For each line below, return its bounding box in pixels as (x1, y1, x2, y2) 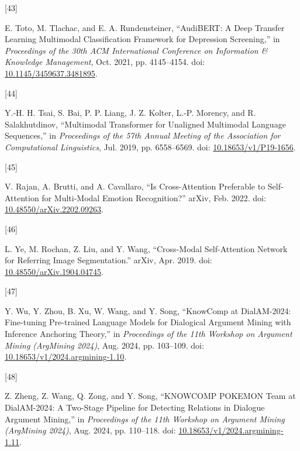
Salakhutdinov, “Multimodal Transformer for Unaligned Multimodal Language (5, 118, 286, 130)
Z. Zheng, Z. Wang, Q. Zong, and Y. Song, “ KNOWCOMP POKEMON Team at (5, 390, 296, 402)
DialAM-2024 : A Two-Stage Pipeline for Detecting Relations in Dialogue (5, 401, 265, 414)
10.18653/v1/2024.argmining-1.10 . (5, 350, 127, 363)
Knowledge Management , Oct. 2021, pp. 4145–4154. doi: (5, 56, 205, 68)
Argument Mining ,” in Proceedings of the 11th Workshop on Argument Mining (5, 412, 285, 425)
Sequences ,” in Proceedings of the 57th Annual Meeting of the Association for (5, 129, 281, 142)
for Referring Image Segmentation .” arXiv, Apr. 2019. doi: (5, 254, 212, 266)
